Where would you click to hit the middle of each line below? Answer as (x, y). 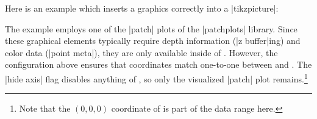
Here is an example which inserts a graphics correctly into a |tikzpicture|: (142, 8)
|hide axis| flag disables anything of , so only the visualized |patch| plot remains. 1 (156, 78)
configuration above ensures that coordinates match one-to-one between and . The (158, 64)
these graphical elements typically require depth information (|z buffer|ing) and (153, 41)
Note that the (45, 108)
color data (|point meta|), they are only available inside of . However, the (141, 52)
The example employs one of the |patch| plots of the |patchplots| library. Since (151, 28)
